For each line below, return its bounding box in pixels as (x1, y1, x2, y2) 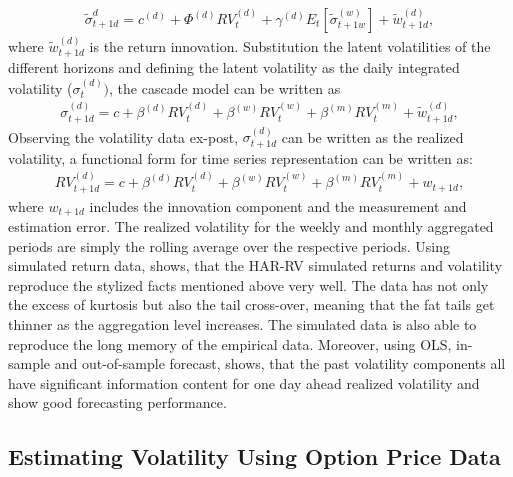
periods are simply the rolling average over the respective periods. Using (8, 235, 451, 256)
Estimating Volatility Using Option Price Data (8, 441, 501, 472)
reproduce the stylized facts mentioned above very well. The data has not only (8, 274, 489, 295)
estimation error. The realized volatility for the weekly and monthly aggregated (8, 216, 494, 237)
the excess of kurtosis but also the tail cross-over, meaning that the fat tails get (8, 294, 495, 315)
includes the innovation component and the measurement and (89, 195, 467, 216)
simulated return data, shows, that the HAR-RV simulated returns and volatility (8, 255, 503, 276)
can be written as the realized (281, 126, 464, 147)
